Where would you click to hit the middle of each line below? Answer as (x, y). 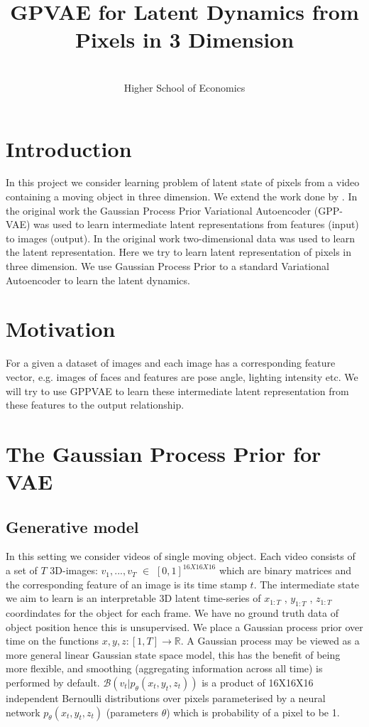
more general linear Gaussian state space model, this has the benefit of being (173, 654)
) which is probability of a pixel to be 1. (253, 712)
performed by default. (53, 682)
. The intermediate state (306, 584)
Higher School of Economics (184, 87)
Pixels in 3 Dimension (184, 39)
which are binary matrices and (285, 570)
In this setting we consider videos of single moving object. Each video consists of (181, 556)
